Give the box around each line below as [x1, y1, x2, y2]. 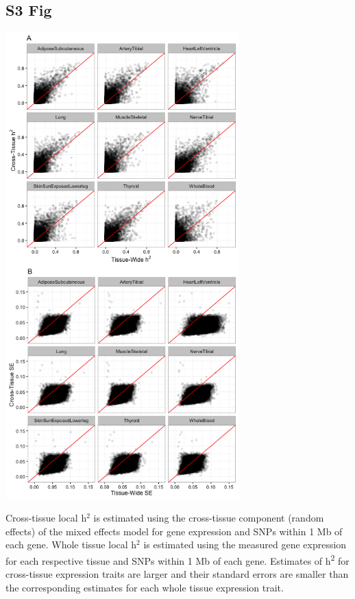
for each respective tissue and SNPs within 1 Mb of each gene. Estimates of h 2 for [5, 551, 350, 567]
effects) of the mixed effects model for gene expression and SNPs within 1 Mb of [5, 524, 343, 538]
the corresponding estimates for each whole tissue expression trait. [5, 580, 284, 594]
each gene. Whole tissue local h [5, 537, 137, 552]
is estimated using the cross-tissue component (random [93, 511, 324, 525]
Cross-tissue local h [5, 511, 87, 525]
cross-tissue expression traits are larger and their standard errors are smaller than [5, 567, 349, 581]
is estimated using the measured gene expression [143, 537, 347, 552]
